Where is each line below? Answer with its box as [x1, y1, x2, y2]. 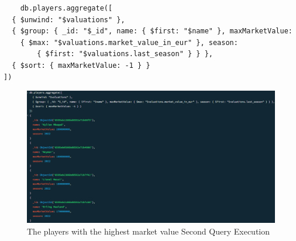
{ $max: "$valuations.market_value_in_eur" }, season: [20, 38, 238, 47]
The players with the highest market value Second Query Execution [27, 225, 270, 237]
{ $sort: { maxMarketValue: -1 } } [12, 61, 150, 70]
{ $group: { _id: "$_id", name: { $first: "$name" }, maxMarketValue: [12, 27, 292, 36]
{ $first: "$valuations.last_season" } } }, [37, 50, 213, 58]
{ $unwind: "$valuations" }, [12, 15, 125, 24]
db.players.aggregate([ [20, 4, 113, 12]
